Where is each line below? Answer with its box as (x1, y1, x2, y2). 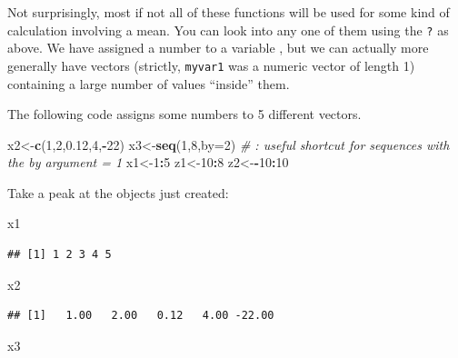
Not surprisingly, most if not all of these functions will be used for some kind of (7, 3, 450, 21)
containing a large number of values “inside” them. (7, 74, 290, 93)
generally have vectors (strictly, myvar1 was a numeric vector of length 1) (7, 55, 415, 75)
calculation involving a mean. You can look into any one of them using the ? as (7, 20, 449, 39)
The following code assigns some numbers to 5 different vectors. (7, 104, 362, 124)
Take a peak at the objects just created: (7, 183, 229, 202)
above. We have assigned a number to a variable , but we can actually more (7, 38, 429, 57)
